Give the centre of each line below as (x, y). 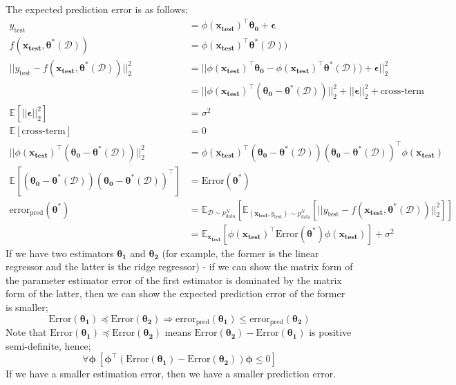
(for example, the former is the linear (240, 253)
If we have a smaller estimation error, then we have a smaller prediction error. (171, 374)
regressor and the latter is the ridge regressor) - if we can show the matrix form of (179, 266)
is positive (330, 332)
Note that (26, 332)
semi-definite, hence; (48, 345)
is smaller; (27, 307)
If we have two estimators (60, 253)
